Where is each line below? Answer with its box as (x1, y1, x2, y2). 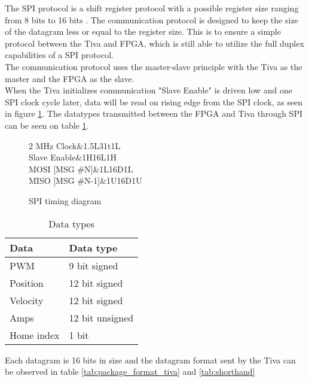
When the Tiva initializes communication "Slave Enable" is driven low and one (5, 84, 293, 96)
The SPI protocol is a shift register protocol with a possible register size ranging (5, 2, 299, 14)
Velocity (10, 293, 44, 307)
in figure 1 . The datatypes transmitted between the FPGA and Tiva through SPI (5, 107, 302, 120)
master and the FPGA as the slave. (5, 72, 134, 84)
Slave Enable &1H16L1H (29, 151, 117, 163)
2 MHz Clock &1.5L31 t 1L (29, 139, 121, 151)
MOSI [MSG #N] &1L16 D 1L (29, 162, 133, 175)
